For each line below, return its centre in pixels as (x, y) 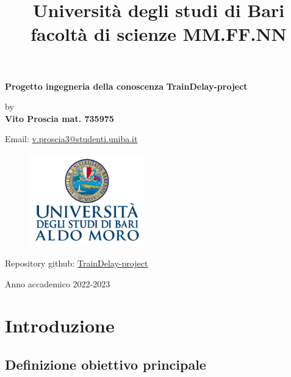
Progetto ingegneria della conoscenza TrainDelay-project (126, 86)
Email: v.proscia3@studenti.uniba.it (71, 139)
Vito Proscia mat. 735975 (59, 118)
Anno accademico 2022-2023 (58, 283)
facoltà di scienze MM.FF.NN (159, 34)
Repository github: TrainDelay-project (77, 263)
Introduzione (60, 325)
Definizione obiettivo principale (106, 364)
